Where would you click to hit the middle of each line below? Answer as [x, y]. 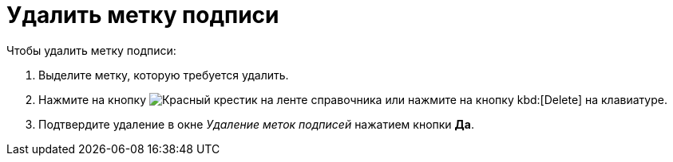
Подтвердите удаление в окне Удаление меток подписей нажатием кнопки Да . [256, 124]
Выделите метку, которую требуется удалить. [164, 75]
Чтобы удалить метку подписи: [91, 50]
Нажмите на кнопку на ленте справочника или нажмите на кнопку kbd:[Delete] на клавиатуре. [353, 99]
